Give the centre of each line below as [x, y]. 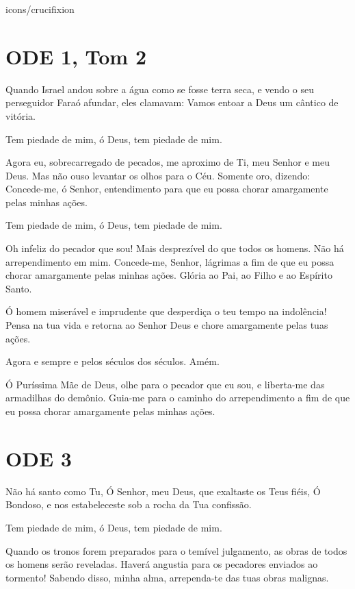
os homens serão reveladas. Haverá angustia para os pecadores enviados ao [162, 564]
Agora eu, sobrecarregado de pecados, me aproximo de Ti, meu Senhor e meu [168, 162]
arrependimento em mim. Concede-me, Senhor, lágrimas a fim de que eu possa [170, 261]
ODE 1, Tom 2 [76, 56]
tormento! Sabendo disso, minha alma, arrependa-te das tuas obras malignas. [167, 577]
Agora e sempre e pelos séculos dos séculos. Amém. [113, 361]
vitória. [21, 115]
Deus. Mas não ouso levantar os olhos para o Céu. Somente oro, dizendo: [158, 175]
